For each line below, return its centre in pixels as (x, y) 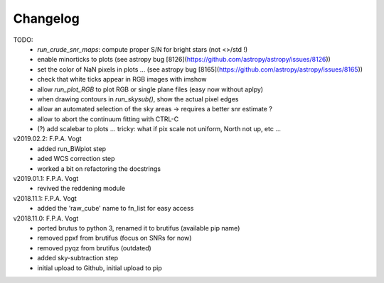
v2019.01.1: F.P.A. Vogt (46, 179)
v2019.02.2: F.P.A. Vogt (47, 139)
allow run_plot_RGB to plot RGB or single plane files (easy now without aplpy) (150, 89)
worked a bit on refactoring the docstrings (99, 168)
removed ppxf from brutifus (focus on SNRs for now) (114, 238)
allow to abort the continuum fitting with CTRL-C (108, 119)
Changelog (46, 18)
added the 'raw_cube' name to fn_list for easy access (116, 209)
